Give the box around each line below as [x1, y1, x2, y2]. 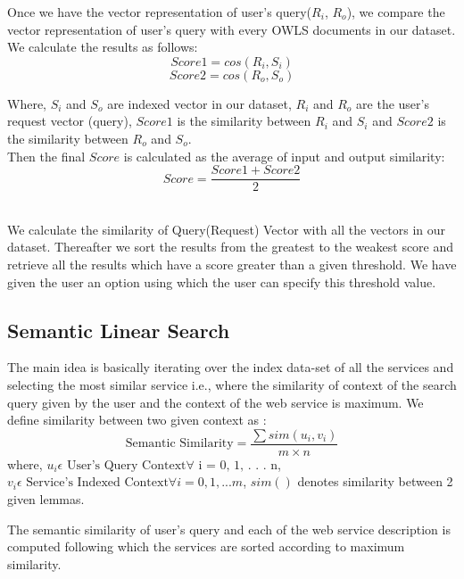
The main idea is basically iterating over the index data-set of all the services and [7, 358, 454, 376]
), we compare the [346, 3, 445, 21]
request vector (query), [7, 112, 132, 130]
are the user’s [356, 94, 429, 112]
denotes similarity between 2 [297, 472, 453, 491]
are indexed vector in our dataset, [107, 94, 292, 112]
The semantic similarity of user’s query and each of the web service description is [7, 519, 451, 538]
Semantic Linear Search [7, 316, 230, 343]
